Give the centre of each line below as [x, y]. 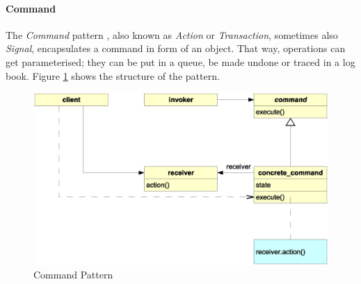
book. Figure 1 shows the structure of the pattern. [113, 75]
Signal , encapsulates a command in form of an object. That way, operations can [176, 48]
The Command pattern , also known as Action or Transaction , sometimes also [172, 34]
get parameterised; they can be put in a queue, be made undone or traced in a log [180, 61]
